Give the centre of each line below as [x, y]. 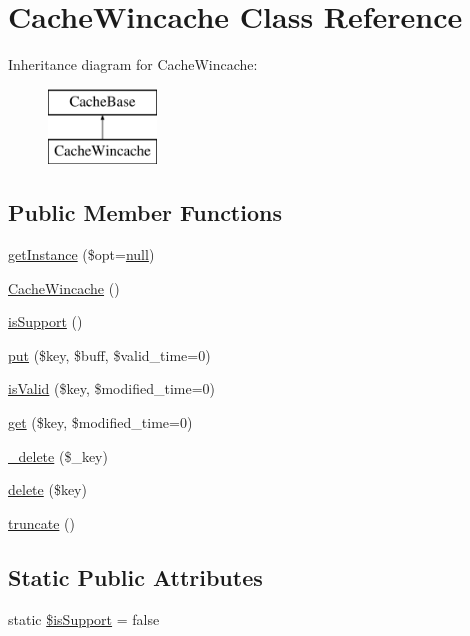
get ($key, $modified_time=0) [100, 422]
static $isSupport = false [84, 618]
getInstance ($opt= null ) [81, 254]
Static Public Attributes [135, 576]
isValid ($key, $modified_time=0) [112, 388]
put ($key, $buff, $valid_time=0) [109, 354]
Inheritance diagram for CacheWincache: [133, 64]
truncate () [41, 522]
